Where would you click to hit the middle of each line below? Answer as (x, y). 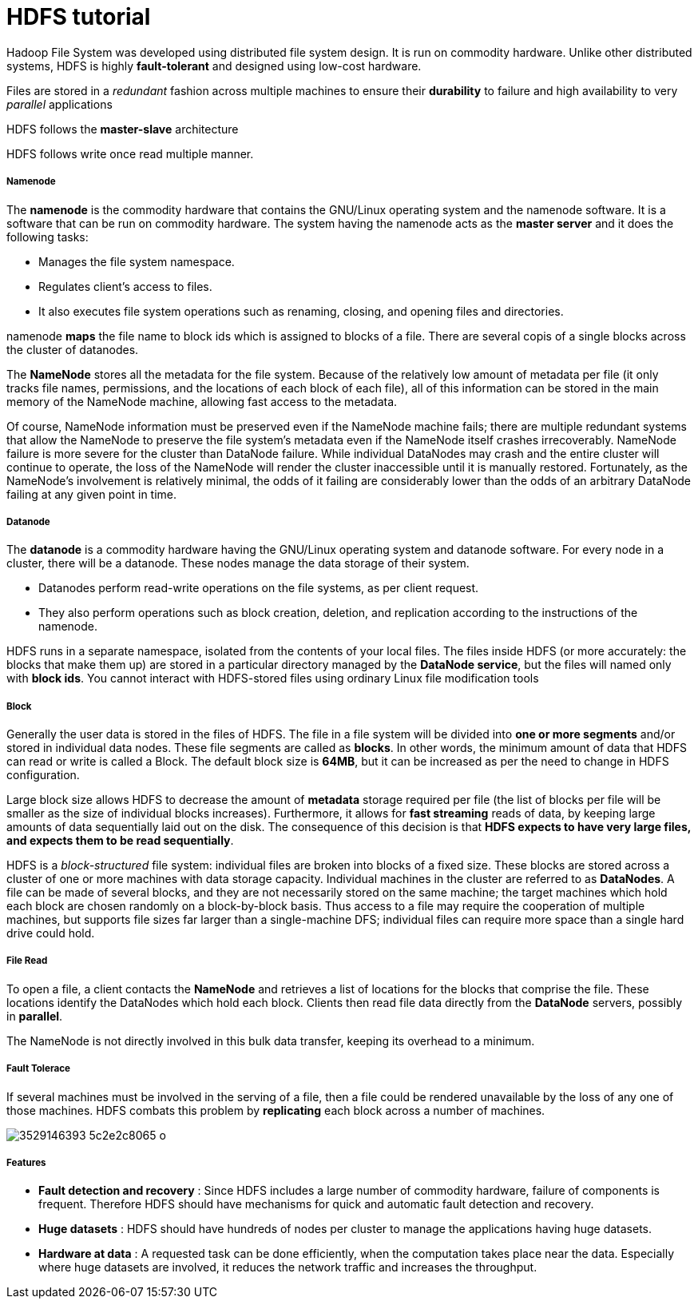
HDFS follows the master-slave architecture (123, 129)
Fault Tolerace (38, 1069)
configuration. (43, 775)
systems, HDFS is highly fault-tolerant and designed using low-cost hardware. (214, 66)
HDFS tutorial (79, 17)
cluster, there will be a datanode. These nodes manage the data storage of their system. (238, 563)
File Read (27, 961)
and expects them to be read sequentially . (120, 841)
